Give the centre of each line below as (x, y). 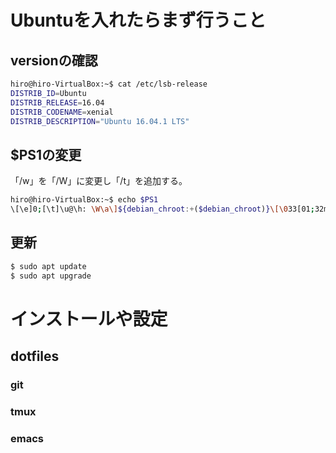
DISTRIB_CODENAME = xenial (62, 112)
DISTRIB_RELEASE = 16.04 (57, 102)
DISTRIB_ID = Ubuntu (48, 93)
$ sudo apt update (48, 266)
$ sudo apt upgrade (51, 276)
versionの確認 (54, 60)
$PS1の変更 (46, 154)
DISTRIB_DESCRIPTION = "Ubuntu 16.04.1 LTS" (100, 121)
